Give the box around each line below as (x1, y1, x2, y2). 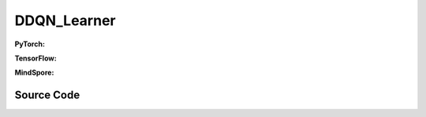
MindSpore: (14, 68, 54, 78)
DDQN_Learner (14, 12, 116, 29)
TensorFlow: (14, 53, 57, 63)
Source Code (14, 89, 80, 102)
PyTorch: (14, 39, 45, 49)
